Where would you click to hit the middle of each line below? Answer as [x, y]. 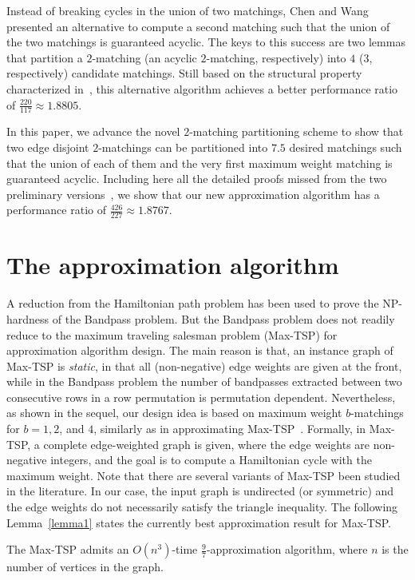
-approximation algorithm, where [287, 549]
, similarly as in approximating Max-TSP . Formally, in [230, 429]
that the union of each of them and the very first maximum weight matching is [200, 163]
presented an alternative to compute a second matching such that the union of [198, 26]
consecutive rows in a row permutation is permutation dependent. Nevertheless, [201, 397]
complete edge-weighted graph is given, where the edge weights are [207, 444]
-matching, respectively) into [276, 57]
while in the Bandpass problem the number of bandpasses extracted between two [204, 381]
